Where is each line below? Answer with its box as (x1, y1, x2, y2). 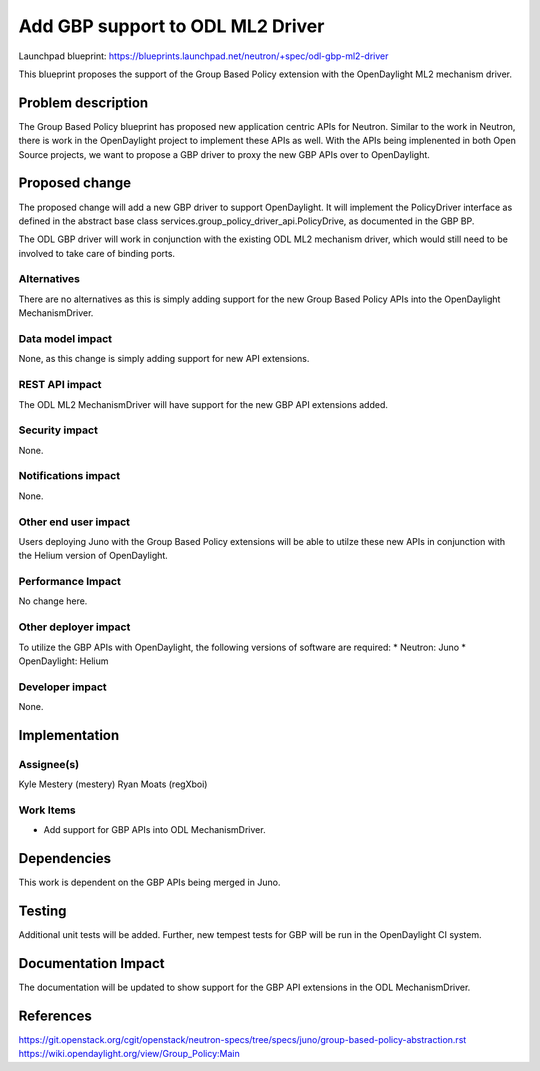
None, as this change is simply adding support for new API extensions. (18, 353, 310, 365)
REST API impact (18, 378, 102, 392)
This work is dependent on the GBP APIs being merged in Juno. (18, 876, 281, 889)
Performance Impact (18, 575, 122, 589)
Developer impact (18, 680, 107, 694)
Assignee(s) (18, 757, 80, 771)
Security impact (18, 423, 99, 437)
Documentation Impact (18, 955, 165, 972)
